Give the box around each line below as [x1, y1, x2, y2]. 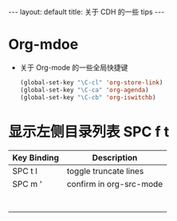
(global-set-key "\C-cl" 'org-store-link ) [19, 78, 163, 87]
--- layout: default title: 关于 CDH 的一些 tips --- [8, 7, 165, 17]
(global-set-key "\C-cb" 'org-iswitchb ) [19, 93, 156, 101]
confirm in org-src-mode [66, 178, 163, 189]
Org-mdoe [8, 36, 79, 53]
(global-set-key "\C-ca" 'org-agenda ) [19, 86, 149, 94]
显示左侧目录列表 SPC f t [8, 122, 170, 141]
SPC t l [12, 165, 37, 176]
